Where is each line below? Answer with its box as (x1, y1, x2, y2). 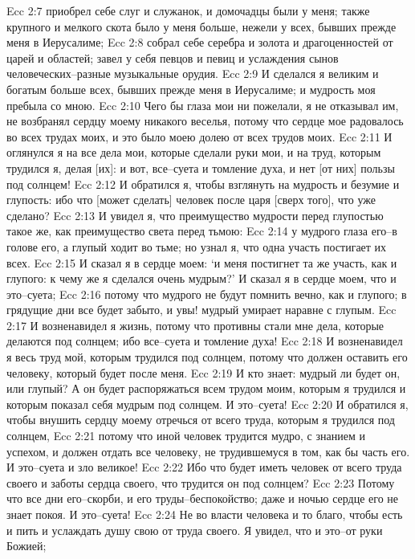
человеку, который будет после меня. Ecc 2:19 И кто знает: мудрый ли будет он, (6, 364, 401, 381)
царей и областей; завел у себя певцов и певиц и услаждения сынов (6, 49, 339, 66)
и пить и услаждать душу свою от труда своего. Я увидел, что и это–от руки (6, 521, 383, 538)
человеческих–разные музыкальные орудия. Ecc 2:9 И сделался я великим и (6, 65, 379, 82)
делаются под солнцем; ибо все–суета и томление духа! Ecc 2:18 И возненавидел (6, 333, 403, 349)
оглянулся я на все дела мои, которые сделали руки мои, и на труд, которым (6, 144, 381, 161)
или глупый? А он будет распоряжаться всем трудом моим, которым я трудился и (6, 380, 406, 397)
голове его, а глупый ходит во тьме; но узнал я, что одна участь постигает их (6, 238, 387, 255)
